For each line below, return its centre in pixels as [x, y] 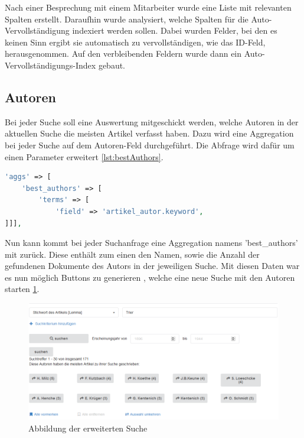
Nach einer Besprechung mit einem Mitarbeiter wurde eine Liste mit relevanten [148, 7]
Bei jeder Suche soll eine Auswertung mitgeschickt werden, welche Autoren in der [152, 121]
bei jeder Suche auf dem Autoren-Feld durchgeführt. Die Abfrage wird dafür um [150, 145]
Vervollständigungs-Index [50, 65]
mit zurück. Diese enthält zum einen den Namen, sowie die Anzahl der [132, 254]
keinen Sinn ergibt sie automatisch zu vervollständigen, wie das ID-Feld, [135, 42]
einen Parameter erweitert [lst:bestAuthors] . [84, 156]
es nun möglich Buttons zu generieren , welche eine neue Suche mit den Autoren [150, 277]
